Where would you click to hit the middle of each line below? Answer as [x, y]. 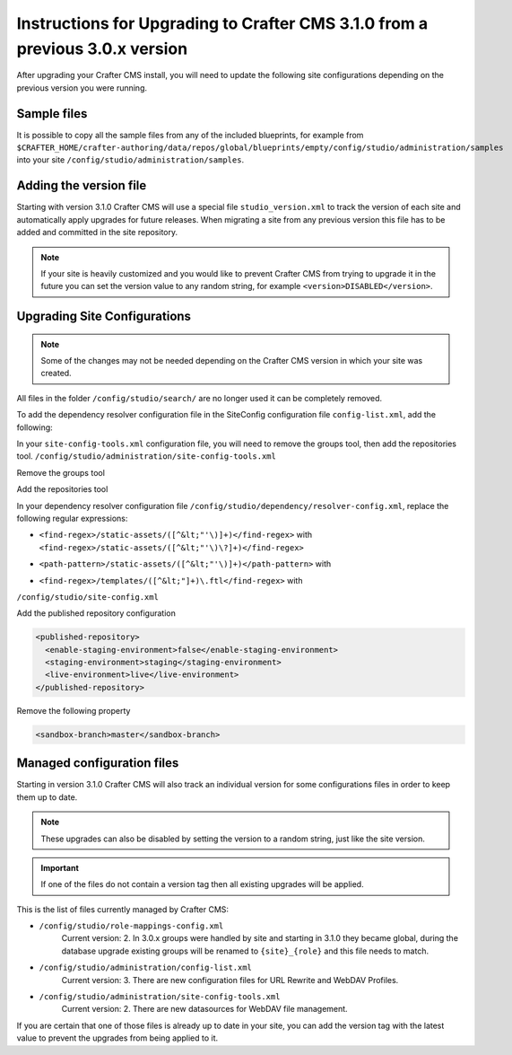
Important [60, 867]
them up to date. [47, 797]
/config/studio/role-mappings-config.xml [131, 926]
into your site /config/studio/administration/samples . [130, 160]
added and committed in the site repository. [97, 233]
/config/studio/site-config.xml [87, 597]
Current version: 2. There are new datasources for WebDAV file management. [205, 1009]
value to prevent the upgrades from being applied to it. [117, 1038]
